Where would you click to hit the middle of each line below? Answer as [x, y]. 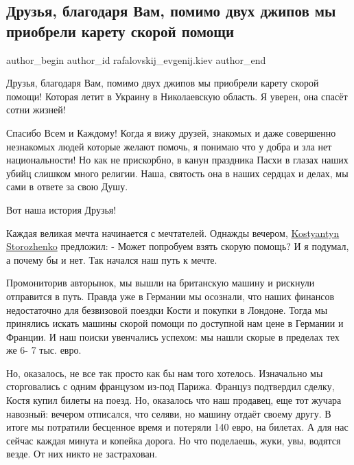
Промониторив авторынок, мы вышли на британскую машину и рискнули [161, 283]
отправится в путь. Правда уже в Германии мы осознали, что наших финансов [170, 296]
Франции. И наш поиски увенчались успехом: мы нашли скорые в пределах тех [173, 336]
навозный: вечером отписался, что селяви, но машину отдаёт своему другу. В [169, 413]
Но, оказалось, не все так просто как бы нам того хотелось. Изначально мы [165, 373]
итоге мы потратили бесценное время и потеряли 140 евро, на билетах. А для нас [177, 427]
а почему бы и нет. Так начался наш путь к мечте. [112, 259]
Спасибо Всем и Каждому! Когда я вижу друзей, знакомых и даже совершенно [171, 132]
